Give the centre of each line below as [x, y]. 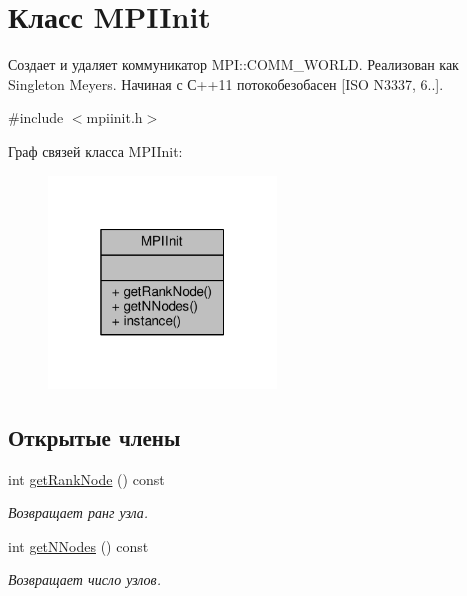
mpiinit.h [114, 117]
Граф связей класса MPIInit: [95, 150]
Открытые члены [94, 436]
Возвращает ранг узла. [78, 512]
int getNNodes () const [78, 545]
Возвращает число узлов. [84, 579]
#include [36, 117]
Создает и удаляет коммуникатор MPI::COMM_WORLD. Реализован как [233, 64]
